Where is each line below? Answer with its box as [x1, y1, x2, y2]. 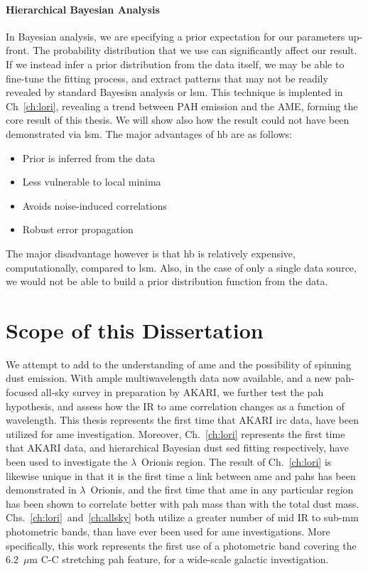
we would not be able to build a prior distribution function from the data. [6, 274, 328, 289]
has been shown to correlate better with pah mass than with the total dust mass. [6, 496, 359, 511]
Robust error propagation [22, 222, 134, 237]
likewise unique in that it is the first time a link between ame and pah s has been [6, 468, 356, 483]
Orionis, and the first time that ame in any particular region [90, 482, 354, 497]
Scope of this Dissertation [6, 315, 264, 344]
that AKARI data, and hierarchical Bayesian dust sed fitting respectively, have [6, 440, 350, 455]
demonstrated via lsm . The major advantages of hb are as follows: [6, 126, 293, 141]
